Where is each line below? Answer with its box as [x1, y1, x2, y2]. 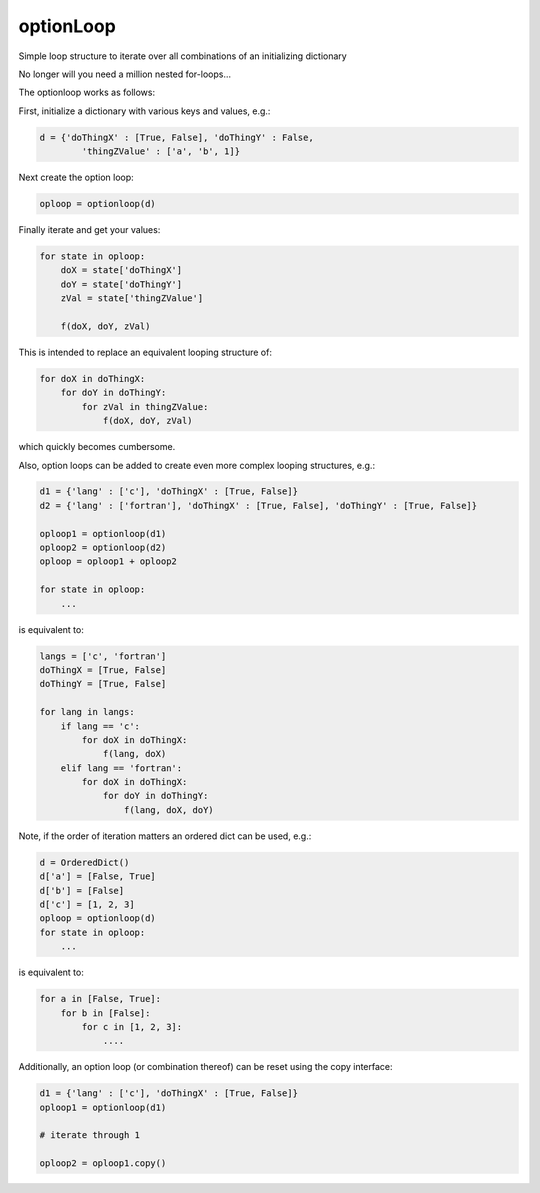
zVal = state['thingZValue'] [60, 293, 204, 304]
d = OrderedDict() [39, 856, 130, 868]
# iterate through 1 [39, 1130, 140, 1141]
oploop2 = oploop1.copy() [39, 1158, 167, 1169]
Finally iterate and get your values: [18, 224, 161, 236]
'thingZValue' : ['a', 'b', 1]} [81, 146, 240, 157]
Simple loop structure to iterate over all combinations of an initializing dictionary [18, 50, 347, 62]
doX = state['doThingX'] [60, 265, 183, 276]
